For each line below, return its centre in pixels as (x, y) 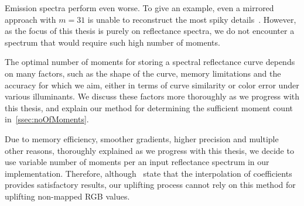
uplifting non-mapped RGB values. (67, 196)
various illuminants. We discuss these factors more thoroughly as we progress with (152, 96)
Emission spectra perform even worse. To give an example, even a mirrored (139, 8)
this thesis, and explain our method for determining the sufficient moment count (149, 107)
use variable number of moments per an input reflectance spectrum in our (137, 162)
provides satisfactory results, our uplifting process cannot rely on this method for (150, 185)
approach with (30, 19)
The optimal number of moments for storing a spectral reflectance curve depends (150, 62)
